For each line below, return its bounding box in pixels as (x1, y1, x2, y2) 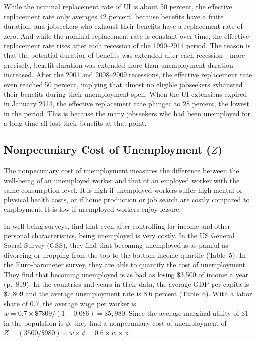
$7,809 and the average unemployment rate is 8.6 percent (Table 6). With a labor (4, 289, 252, 299)
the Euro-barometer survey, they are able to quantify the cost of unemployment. (4, 259, 247, 270)
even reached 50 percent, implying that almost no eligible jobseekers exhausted (4, 79, 243, 89)
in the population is (4, 317, 64, 328)
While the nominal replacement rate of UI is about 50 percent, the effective (4, 1, 232, 11)
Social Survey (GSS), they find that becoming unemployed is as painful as (4, 240, 228, 250)
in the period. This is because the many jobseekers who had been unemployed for (4, 108, 250, 118)
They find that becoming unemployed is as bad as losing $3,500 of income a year (4, 269, 249, 279)
